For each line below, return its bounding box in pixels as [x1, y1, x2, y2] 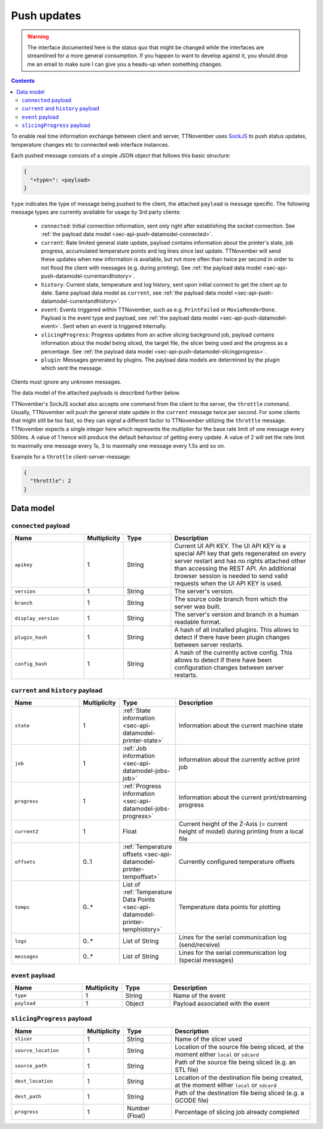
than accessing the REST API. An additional [174, 564, 296, 573]
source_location [14, 1048, 59, 1054]
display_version [14, 615, 59, 621]
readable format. [174, 618, 221, 626]
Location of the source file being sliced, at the [174, 1042, 304, 1051]
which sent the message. [41, 365, 103, 372]
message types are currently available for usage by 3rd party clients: [11, 208, 181, 216]
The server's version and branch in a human [174, 611, 299, 619]
